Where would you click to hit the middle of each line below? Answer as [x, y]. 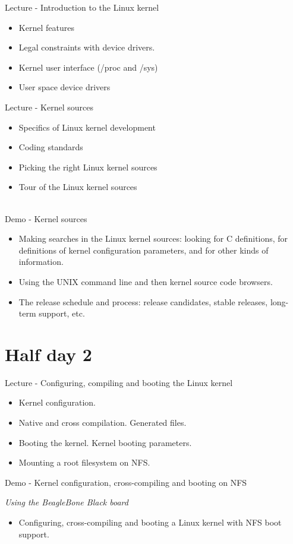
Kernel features [46, 27]
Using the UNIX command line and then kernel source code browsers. [146, 281]
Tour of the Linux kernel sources [78, 187]
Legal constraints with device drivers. [87, 47]
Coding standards [51, 147]
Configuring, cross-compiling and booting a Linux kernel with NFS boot [150, 522]
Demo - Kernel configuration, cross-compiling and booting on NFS [126, 482]
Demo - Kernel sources [46, 218]
